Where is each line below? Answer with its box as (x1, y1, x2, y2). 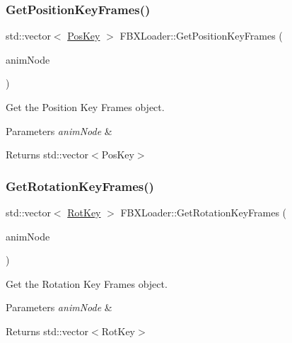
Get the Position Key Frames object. (6, 100, 165, 114)
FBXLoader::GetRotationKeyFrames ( (120, 205, 287, 219)
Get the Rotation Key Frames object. (6, 276, 168, 291)
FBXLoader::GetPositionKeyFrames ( (119, 28, 283, 43)
